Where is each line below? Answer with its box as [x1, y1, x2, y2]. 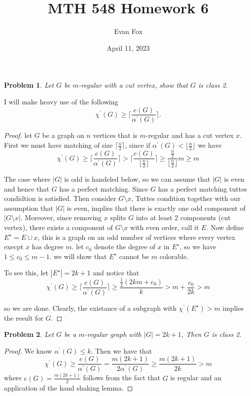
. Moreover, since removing [20, 212, 102, 223]
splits [110, 212, 126, 223]
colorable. [159, 251, 189, 261]
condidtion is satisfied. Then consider [4, 193, 116, 203]
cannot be [119, 251, 149, 261]
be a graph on [42, 130, 84, 140]
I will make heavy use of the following [4, 96, 118, 106]
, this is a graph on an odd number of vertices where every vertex [37, 231, 236, 242]
